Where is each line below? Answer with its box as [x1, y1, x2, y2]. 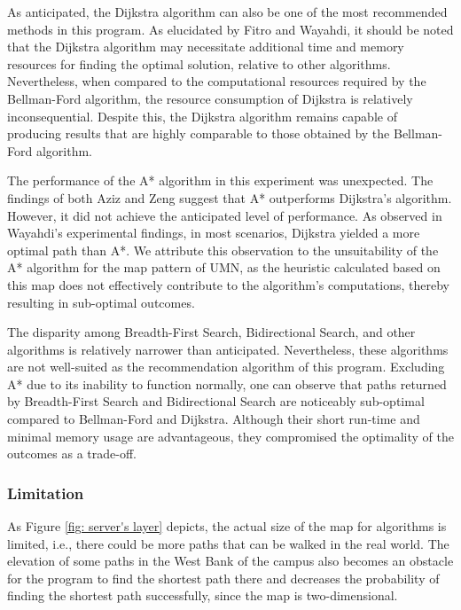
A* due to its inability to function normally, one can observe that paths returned [7, 374, 447, 393]
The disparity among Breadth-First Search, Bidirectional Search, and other [7, 323, 416, 341]
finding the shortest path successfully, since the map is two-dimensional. [7, 586, 398, 605]
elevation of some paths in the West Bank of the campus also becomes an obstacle [7, 551, 454, 570]
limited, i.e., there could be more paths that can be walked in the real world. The [7, 534, 449, 552]
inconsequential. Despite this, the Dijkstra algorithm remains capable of [7, 106, 397, 125]
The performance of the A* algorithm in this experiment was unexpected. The [7, 171, 434, 190]
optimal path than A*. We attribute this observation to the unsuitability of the [7, 240, 439, 259]
